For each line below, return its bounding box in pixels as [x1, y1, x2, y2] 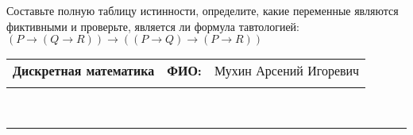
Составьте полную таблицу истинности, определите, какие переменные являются [6, 2, 399, 18]
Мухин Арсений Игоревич [214, 61, 360, 80]
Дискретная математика [13, 61, 155, 80]
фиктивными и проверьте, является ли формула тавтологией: [6, 17, 299, 34]
